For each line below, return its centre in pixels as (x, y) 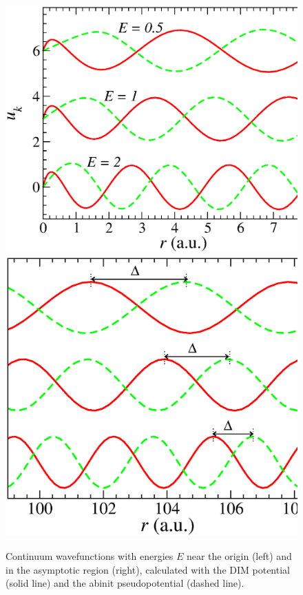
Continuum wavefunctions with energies (90, 556)
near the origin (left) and (239, 556)
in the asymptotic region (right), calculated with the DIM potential (148, 569)
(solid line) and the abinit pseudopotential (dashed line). (125, 583)
